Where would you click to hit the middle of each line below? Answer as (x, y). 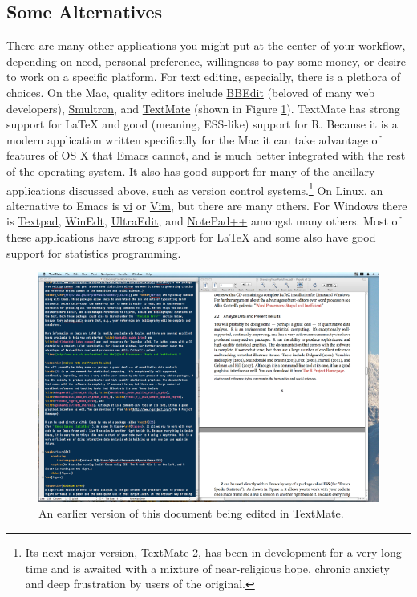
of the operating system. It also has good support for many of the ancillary (191, 171)
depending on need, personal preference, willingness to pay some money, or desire (206, 61)
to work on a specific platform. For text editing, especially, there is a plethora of (204, 77)
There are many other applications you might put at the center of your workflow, (206, 45)
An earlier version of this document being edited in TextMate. (191, 513)
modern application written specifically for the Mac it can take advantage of (194, 139)
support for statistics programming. (94, 252)
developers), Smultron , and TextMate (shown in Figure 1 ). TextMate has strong (203, 108)
